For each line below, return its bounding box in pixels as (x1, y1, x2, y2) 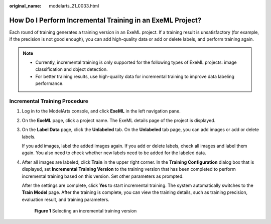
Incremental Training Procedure (9, 98, 89, 105)
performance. (35, 80, 64, 86)
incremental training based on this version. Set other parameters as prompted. (22, 173, 184, 179)
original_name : (9, 3, 42, 9)
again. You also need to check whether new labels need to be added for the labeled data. (22, 150, 206, 156)
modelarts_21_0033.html (49, 3, 99, 9)
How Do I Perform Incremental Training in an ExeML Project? (9, 16, 202, 25)
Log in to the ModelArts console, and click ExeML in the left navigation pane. (22, 108, 181, 114)
